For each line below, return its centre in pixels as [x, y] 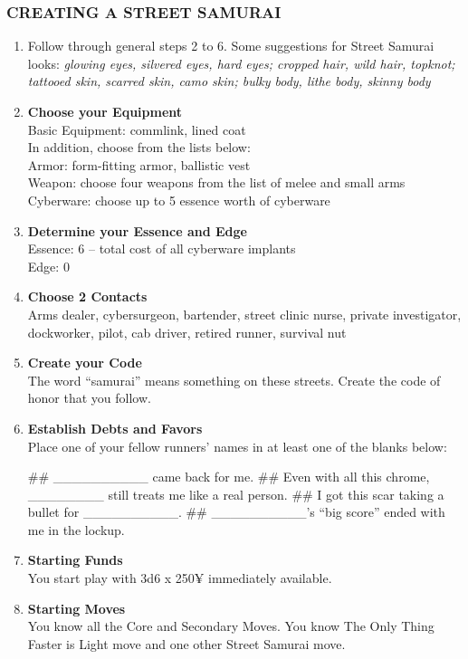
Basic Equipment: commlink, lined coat [137, 129]
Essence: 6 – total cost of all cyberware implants [162, 248]
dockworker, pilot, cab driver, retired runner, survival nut [187, 332]
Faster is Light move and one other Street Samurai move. [186, 643]
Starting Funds [75, 560]
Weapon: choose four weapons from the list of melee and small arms [216, 182]
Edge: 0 [48, 266]
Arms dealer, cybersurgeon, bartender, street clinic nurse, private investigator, [244, 314]
